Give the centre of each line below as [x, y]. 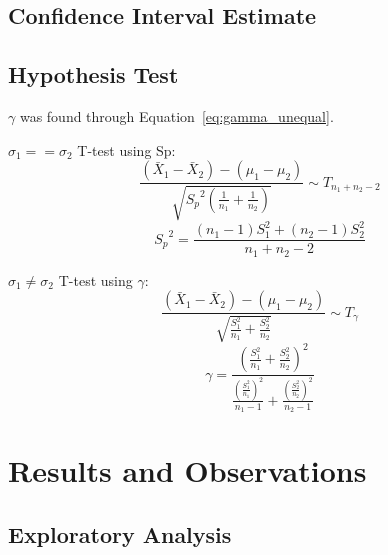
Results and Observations [187, 470]
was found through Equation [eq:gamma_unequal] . [176, 115]
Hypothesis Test [93, 74]
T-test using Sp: [126, 149]
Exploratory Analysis [120, 533]
